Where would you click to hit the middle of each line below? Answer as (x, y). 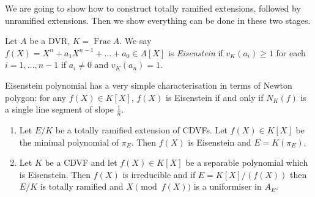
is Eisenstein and (220, 142)
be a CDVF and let (81, 162)
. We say (135, 41)
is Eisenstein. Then (55, 174)
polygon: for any (36, 97)
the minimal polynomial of (69, 142)
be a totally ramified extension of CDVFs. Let (141, 129)
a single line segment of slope (59, 109)
